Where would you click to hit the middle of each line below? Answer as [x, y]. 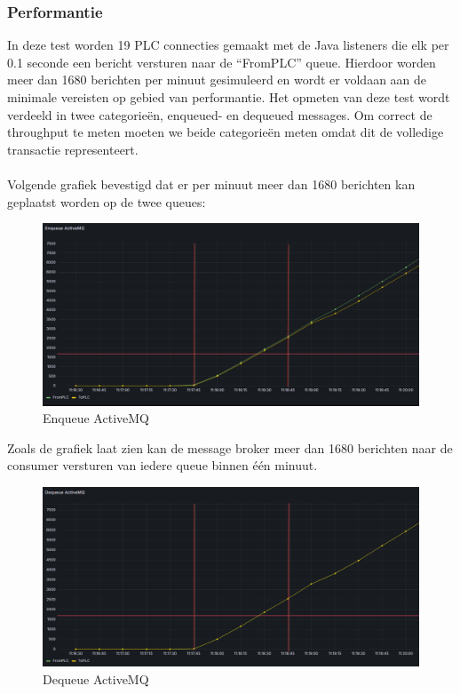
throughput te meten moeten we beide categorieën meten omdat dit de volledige [226, 132]
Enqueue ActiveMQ [96, 418]
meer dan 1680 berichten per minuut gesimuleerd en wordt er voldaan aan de [217, 80]
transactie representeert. [73, 149]
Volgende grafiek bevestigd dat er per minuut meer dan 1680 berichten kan [211, 183]
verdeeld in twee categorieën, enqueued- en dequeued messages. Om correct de [220, 114]
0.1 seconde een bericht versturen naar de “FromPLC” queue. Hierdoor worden [222, 62]
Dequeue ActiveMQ [96, 678]
